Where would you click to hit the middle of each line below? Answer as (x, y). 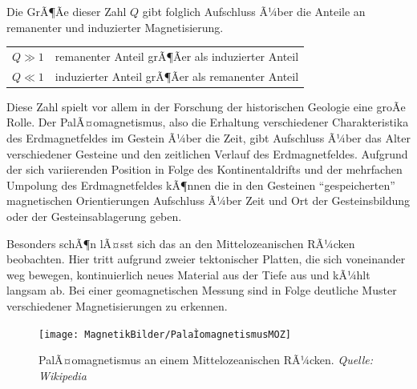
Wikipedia (63, 375)
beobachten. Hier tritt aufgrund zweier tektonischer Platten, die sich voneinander (206, 259)
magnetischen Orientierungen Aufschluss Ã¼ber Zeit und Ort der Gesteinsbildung (208, 201)
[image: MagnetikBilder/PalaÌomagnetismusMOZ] (165, 334)
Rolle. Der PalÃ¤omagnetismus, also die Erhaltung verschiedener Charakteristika (208, 122)
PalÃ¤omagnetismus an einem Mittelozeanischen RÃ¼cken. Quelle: (206, 360)
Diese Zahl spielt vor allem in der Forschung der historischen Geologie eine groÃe (206, 106)
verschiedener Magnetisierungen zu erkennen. (117, 306)
